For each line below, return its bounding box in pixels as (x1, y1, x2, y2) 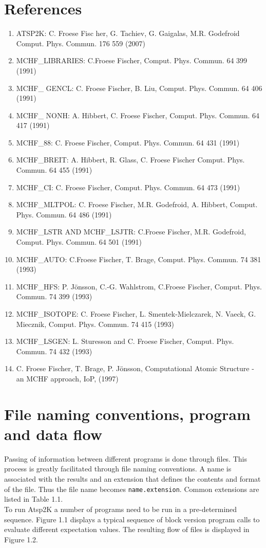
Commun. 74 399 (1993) (16, 291, 92, 302)
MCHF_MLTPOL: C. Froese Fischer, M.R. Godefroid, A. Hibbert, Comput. (16, 199, 258, 210)
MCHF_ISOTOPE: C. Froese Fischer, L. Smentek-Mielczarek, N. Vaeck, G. (16, 308, 256, 319)
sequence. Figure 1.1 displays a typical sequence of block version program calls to (4, 514, 260, 524)
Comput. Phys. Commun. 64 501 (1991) (16, 236, 142, 247)
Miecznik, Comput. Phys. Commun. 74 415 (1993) (16, 318, 174, 329)
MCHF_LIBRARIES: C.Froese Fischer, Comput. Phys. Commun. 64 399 (16, 55, 248, 66)
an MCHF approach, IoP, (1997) (16, 373, 119, 383)
